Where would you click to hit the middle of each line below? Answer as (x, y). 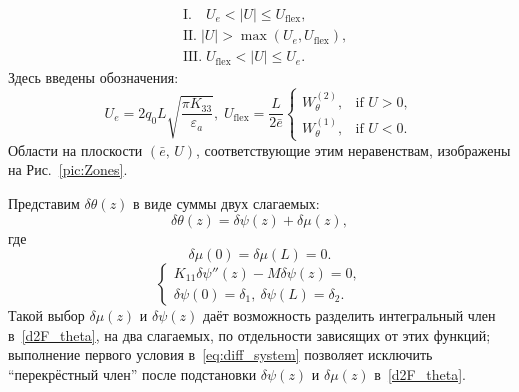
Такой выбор (46, 315)
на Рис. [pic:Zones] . (68, 169)
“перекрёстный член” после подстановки (132, 373)
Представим (44, 202)
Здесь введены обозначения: (93, 77)
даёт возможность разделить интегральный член (349, 315)
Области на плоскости (75, 149)
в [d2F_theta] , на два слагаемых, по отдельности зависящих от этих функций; (249, 334)
